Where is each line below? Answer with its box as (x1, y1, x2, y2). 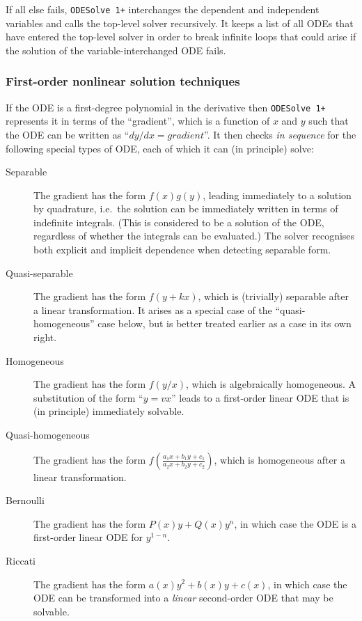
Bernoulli (6, 493, 45, 508)
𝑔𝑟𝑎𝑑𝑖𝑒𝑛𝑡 (167, 130, 205, 141)
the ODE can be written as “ (6, 127, 129, 141)
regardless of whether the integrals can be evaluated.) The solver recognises (33, 228, 355, 243)
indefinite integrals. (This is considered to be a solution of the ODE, (33, 214, 324, 229)
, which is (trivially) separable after (198, 289, 349, 304)
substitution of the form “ (33, 390, 143, 404)
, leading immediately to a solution (203, 187, 352, 202)
